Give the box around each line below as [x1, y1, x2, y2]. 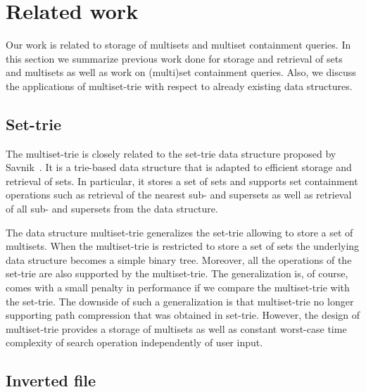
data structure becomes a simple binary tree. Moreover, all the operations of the [6, 252, 352, 267]
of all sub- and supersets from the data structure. [6, 201, 218, 216]
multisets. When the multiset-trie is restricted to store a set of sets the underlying [6, 239, 360, 253]
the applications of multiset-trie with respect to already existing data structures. [6, 78, 353, 93]
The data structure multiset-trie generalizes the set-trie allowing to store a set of [6, 225, 353, 239]
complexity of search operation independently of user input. [6, 335, 263, 350]
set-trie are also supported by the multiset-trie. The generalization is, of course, [6, 266, 348, 281]
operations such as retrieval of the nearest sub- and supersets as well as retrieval [6, 187, 352, 202]
